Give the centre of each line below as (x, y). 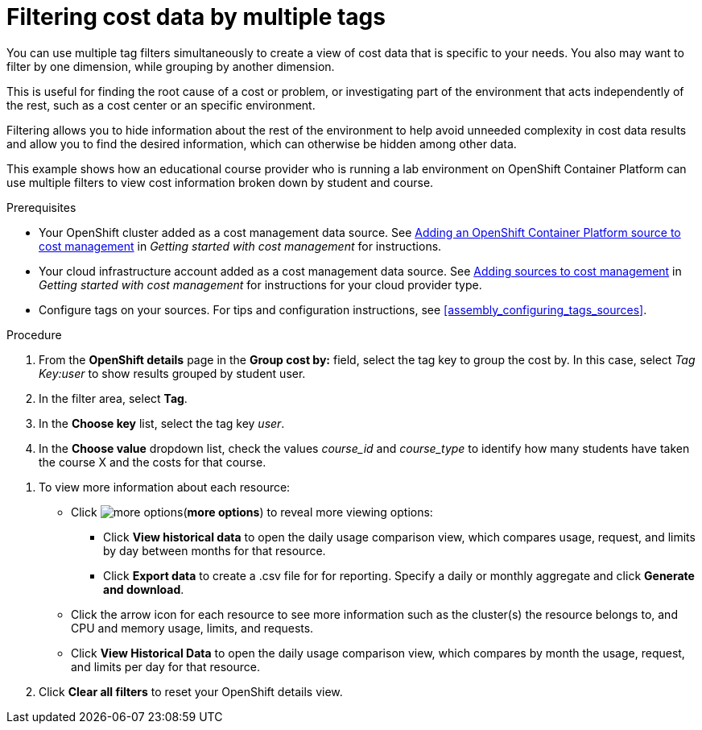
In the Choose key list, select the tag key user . (162, 423)
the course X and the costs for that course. (153, 462)
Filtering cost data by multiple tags (196, 17)
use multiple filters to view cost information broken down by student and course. (220, 182)
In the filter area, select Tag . (113, 398)
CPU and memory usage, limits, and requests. (192, 628)
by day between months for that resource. (215, 550)
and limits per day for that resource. (165, 666)
